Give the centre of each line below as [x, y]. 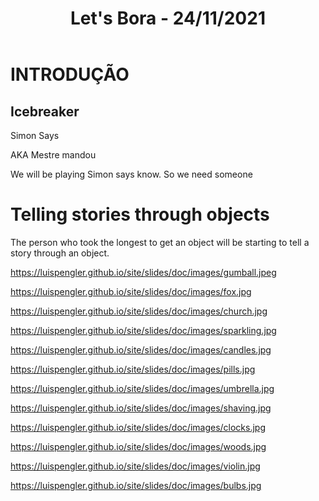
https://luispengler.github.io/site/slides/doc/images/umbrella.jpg [142, 388]
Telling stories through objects [140, 214]
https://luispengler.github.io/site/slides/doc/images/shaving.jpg [141, 408]
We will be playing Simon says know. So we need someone [131, 174]
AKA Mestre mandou [53, 155]
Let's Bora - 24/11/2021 [168, 18]
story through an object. [60, 253]
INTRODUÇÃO [70, 74]
